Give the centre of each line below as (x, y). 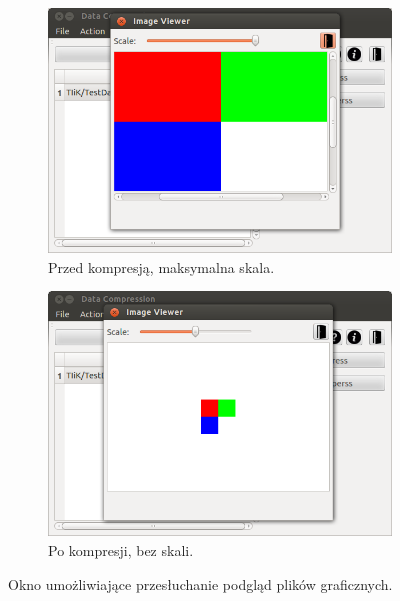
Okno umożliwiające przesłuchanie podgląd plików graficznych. (200, 583)
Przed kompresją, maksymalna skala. (161, 266)
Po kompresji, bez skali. (121, 550)
